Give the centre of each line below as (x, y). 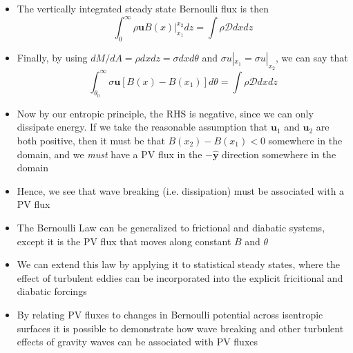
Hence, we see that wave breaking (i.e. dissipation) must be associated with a (181, 190)
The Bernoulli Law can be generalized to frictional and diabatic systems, (171, 227)
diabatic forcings (52, 291)
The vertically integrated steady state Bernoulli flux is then (143, 8)
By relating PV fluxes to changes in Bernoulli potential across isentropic (170, 314)
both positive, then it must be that (91, 140)
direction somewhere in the (279, 154)
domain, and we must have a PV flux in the (109, 154)
